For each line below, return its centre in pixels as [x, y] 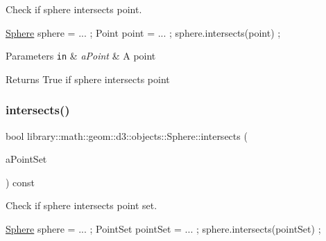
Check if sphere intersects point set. [81, 205]
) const [20, 182]
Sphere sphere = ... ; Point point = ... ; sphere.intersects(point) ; [143, 32]
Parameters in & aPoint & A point [81, 56]
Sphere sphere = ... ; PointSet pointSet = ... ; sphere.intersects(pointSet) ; [163, 229]
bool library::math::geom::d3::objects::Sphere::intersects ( [127, 135]
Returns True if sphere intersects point [88, 79]
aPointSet [26, 159]
